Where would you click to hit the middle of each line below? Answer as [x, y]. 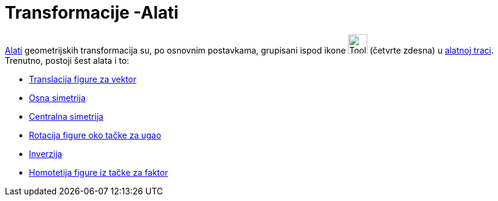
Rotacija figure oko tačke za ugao [95, 135]
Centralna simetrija [66, 116]
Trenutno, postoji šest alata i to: [67, 60]
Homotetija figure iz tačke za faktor [98, 172]
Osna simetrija [58, 97]
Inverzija [46, 153]
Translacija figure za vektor [83, 79]
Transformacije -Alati [92, 13]
